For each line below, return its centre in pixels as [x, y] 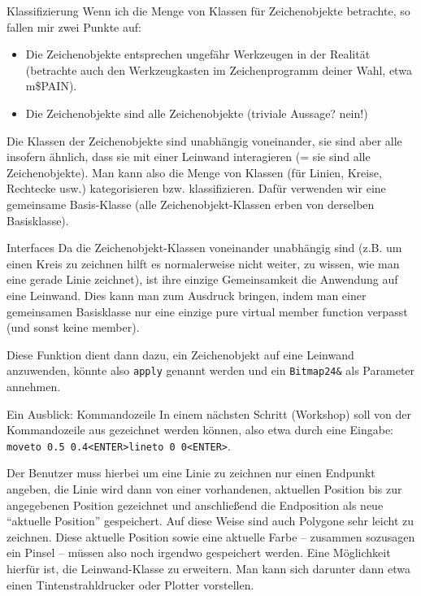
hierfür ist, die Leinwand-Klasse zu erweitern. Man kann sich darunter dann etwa [208, 568]
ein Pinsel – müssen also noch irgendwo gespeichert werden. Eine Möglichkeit [199, 552]
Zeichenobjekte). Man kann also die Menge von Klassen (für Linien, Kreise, [194, 172]
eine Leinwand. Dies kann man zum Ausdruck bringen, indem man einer [187, 295]
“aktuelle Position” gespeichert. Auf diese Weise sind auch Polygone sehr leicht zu [210, 521]
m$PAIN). [51, 86]
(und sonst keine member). [73, 327]
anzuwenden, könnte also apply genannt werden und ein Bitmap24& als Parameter [211, 370]
